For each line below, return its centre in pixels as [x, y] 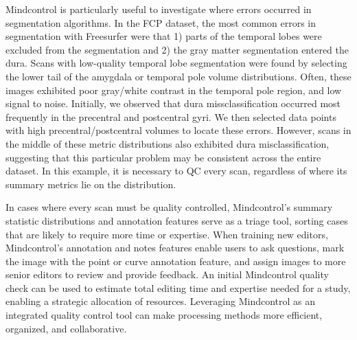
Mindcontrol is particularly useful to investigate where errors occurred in [159, 9]
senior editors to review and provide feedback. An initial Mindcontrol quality [167, 274]
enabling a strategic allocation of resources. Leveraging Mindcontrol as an [161, 301]
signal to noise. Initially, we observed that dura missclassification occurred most [173, 103]
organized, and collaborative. [66, 328]
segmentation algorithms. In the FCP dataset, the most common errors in [161, 22]
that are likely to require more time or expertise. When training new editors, [167, 234]
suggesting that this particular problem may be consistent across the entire [163, 157]
